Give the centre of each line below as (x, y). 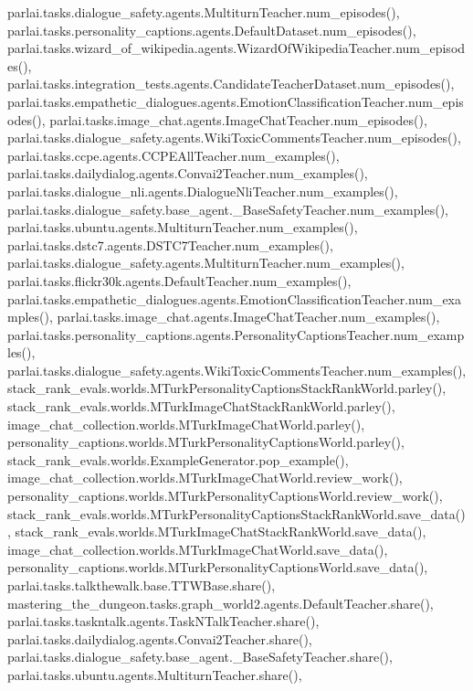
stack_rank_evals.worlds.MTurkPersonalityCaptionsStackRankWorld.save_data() (236, 513)
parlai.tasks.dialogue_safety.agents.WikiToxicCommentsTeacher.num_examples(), (237, 370)
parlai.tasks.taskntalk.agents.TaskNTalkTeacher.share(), (163, 621)
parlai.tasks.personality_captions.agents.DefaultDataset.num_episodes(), (212, 30)
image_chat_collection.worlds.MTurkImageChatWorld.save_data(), (198, 549)
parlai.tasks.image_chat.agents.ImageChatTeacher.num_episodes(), (238, 119)
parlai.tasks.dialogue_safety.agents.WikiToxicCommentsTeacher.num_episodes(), (234, 138)
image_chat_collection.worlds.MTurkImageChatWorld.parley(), (186, 424)
